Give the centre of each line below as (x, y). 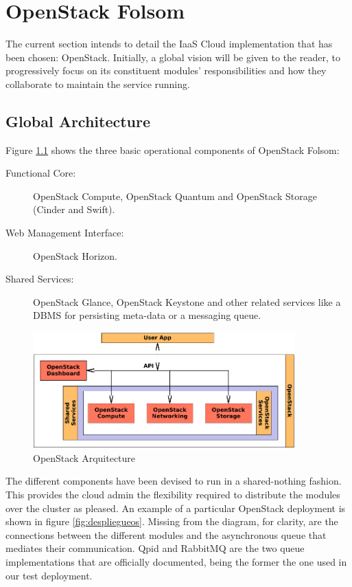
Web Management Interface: (65, 233)
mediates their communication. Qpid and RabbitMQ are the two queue (155, 548)
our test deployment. (49, 575)
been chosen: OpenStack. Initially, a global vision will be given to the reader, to (173, 57)
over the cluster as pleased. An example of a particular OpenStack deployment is (176, 508)
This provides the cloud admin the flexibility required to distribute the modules (173, 495)
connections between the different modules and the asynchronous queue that (166, 534)
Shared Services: (40, 279)
